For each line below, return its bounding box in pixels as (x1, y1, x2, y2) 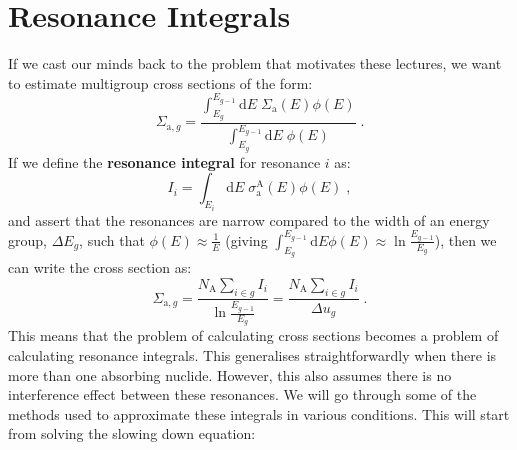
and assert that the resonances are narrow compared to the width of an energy (8, 209, 490, 230)
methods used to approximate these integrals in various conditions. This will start (8, 403, 510, 424)
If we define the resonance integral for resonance (8, 151, 321, 172)
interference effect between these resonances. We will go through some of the (8, 384, 477, 405)
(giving (225, 229, 268, 250)
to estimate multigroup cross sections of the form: (8, 72, 313, 93)
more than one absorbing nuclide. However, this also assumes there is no (8, 364, 452, 385)
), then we (434, 229, 497, 250)
